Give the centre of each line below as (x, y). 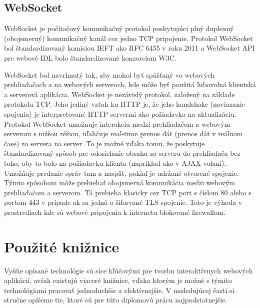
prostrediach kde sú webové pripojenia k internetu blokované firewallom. (115, 212)
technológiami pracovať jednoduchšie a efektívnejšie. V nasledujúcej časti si (119, 290)
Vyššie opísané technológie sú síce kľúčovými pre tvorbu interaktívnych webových (128, 270)
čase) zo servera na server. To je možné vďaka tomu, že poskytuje (104, 143)
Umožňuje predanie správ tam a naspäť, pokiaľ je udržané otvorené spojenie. (121, 173)
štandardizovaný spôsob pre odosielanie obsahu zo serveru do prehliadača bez (122, 153)
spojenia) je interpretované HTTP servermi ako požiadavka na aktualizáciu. (120, 113)
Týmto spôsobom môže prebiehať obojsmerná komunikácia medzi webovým (119, 183)
